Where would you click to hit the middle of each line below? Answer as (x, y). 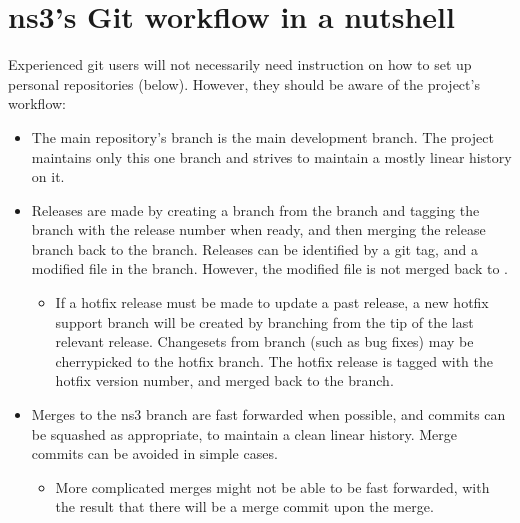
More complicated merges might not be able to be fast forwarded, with (272, 486)
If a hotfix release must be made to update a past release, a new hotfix (272, 302)
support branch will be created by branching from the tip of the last (264, 321)
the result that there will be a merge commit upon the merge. (244, 506)
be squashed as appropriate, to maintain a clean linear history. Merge (244, 433)
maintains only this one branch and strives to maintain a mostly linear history (271, 156)
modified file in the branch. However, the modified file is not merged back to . (269, 268)
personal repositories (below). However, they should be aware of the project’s (244, 83)
